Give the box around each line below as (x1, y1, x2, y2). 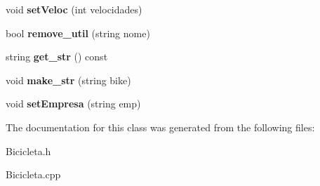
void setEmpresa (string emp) (6, 96, 141, 111)
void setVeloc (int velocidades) (6, 2, 142, 16)
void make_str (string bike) (6, 72, 131, 87)
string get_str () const (6, 49, 108, 64)
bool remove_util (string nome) (6, 25, 150, 40)
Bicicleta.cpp (6, 167, 61, 182)
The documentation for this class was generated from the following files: (6, 119, 315, 134)
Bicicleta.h (6, 143, 51, 158)
